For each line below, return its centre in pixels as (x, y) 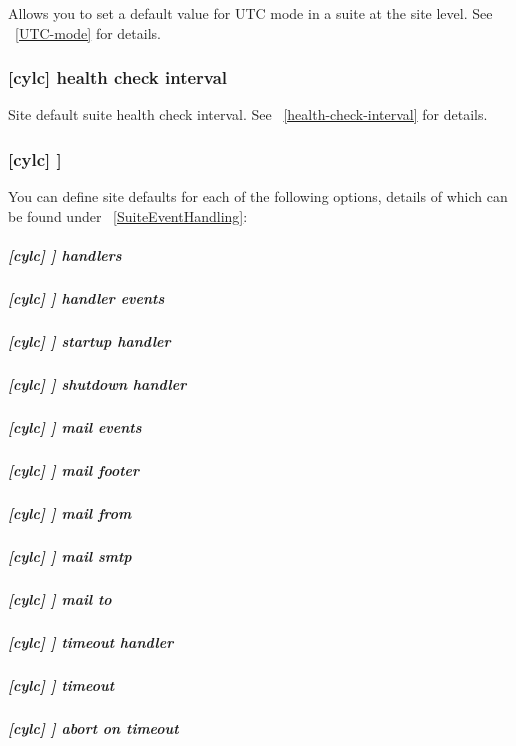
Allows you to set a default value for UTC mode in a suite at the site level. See (250, 13)
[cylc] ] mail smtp (70, 555)
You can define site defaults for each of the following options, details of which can (258, 196)
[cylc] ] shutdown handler (97, 383)
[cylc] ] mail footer (74, 469)
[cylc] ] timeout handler (91, 641)
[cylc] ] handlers (65, 255)
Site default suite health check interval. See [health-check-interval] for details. (248, 114)
